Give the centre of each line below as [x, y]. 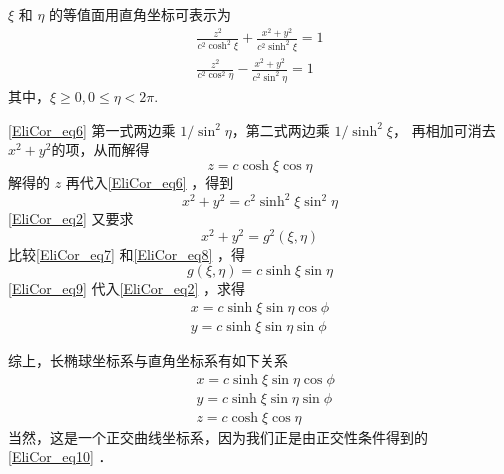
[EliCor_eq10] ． [60, 456]
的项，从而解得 [100, 149]
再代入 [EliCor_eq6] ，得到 [149, 181]
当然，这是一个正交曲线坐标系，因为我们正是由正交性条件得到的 [218, 436]
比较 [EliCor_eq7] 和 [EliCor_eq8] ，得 [126, 253]
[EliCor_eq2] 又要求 [71, 218]
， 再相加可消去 [444, 129]
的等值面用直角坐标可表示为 [140, 14]
